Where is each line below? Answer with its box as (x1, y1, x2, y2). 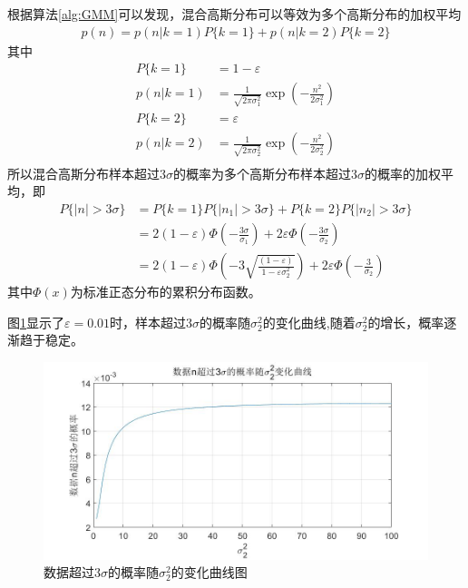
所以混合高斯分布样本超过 (7, 163, 160, 182)
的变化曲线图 (171, 563, 248, 582)
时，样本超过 (110, 312, 187, 331)
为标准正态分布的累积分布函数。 (70, 282, 261, 301)
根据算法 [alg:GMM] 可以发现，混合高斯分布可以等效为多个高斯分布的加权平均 (7, 5, 462, 23)
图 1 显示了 (7, 312, 64, 331)
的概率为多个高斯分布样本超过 (173, 163, 351, 182)
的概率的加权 (365, 163, 441, 182)
